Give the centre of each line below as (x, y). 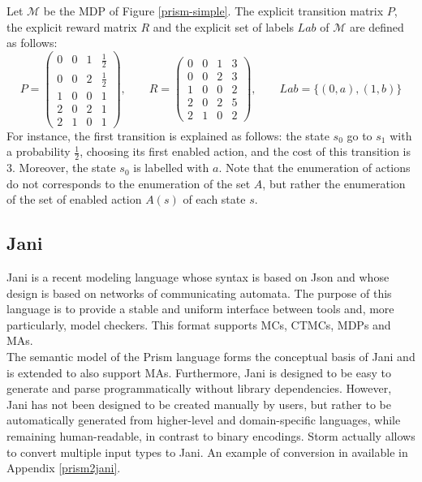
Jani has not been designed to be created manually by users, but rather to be (199, 404)
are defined (377, 26)
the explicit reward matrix (72, 26)
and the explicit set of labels (223, 26)
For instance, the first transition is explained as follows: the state (168, 135)
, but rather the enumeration (334, 183)
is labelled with (171, 168)
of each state (214, 199)
